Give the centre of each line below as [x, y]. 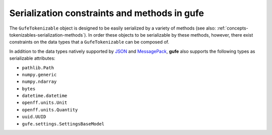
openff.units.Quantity [50, 110]
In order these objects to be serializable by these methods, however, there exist [171, 35]
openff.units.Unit [45, 103]
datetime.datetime [45, 96]
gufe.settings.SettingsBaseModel [63, 124]
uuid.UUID [34, 117]
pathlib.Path [38, 67]
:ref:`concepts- [233, 28]
